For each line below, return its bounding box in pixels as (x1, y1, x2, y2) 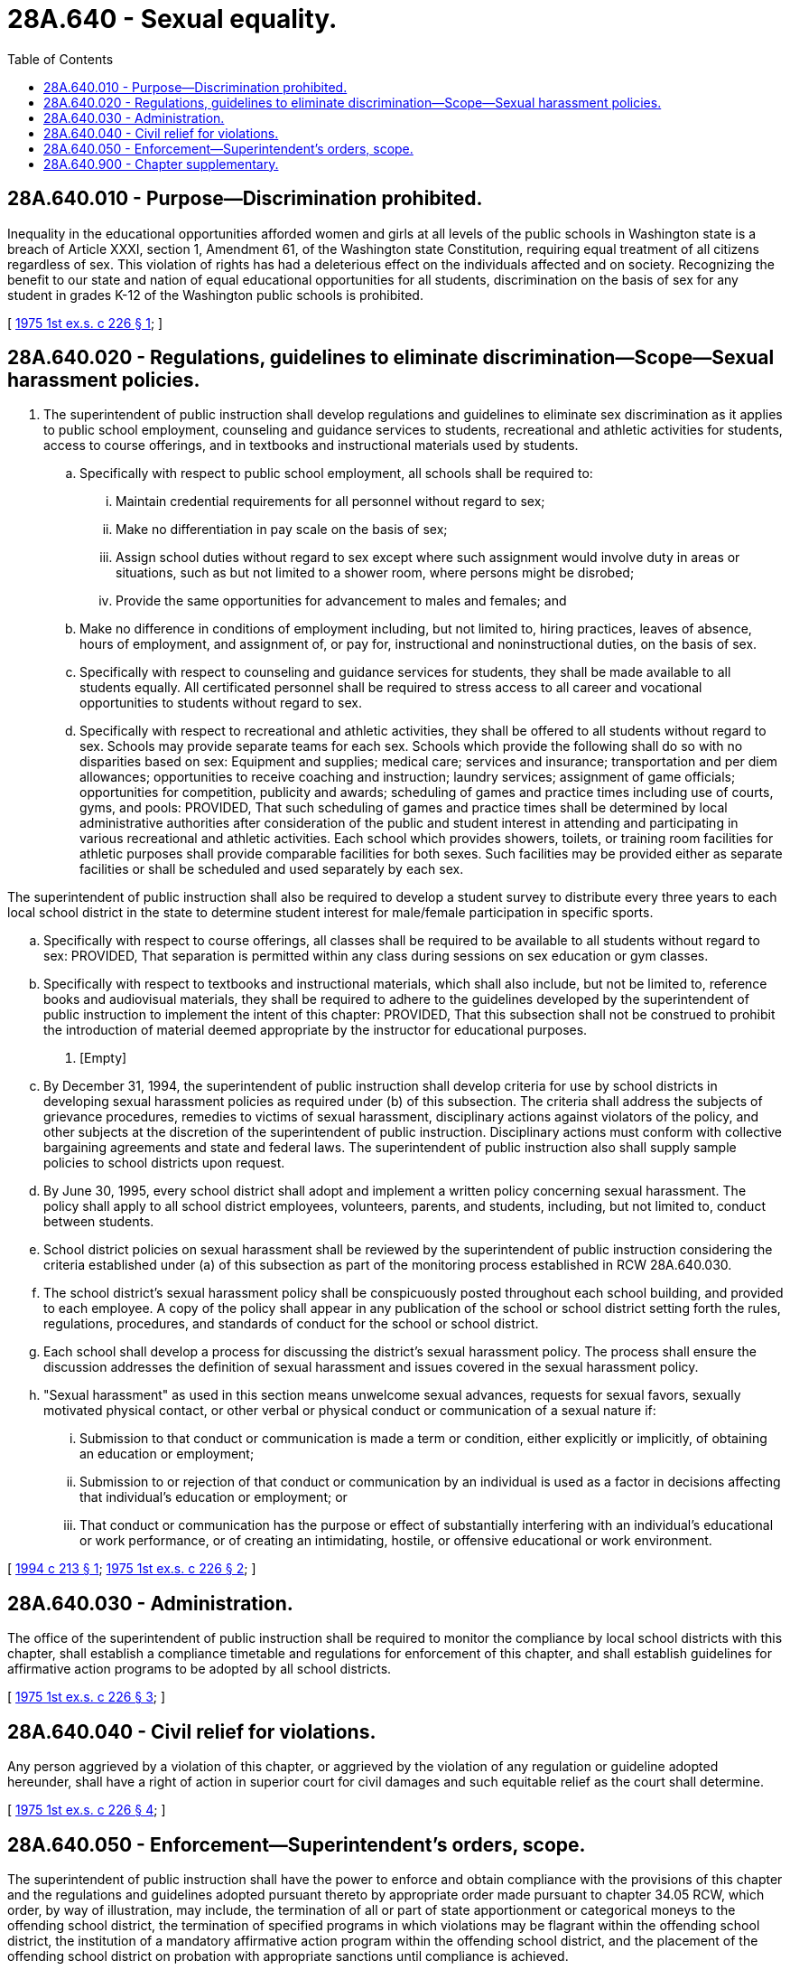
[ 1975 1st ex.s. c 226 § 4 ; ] (7, 1802, 166, 1818)
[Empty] (79, 1050, 127, 1066)
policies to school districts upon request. (43, 1155, 285, 1171)
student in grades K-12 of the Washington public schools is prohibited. (7, 286, 423, 303)
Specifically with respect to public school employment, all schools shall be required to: (79, 465, 593, 482)
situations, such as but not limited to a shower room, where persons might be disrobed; (116, 565, 635, 581)
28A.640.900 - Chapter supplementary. (43, 155, 279, 172)
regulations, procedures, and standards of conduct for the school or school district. (43, 1316, 539, 1332)
